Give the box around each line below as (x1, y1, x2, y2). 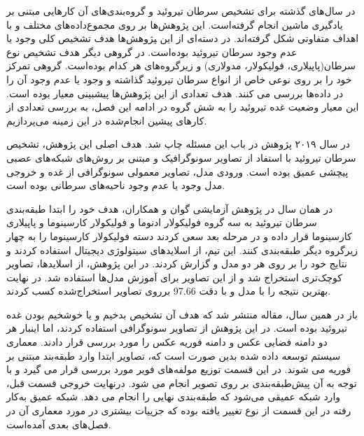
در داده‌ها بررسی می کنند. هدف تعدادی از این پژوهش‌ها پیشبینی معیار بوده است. (6, 85, 344, 100)
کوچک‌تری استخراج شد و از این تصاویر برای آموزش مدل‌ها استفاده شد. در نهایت (6, 269, 343, 284)
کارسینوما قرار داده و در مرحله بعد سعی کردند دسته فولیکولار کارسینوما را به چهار (6, 228, 352, 243)
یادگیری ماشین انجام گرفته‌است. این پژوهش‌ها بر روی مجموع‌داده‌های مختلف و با (6, 17, 343, 31)
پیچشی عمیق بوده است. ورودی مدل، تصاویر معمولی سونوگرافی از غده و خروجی (6, 164, 349, 178)
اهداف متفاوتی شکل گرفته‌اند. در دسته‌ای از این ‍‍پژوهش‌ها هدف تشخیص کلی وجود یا (6, 31, 359, 45)
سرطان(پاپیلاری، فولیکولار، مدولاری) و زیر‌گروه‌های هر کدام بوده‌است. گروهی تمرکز (6, 58, 356, 73)
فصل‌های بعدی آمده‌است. (6, 416, 111, 431)
